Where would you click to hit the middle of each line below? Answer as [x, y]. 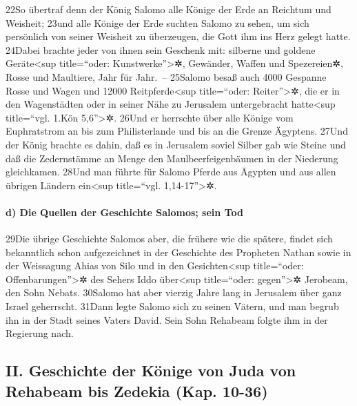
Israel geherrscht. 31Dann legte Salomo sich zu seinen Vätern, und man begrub [172, 306]
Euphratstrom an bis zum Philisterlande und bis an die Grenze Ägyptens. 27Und [177, 131]
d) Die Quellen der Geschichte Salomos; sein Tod [124, 212]
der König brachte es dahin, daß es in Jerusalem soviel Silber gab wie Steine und [176, 144]
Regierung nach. [40, 333]
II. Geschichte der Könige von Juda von [151, 370]
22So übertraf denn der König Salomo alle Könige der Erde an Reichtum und [169, 9]
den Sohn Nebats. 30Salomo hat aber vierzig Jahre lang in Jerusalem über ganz [174, 292]
